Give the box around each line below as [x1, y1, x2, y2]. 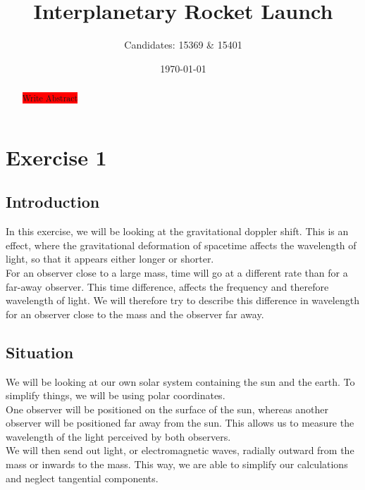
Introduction [6, 191, 100, 213]
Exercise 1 [6, 142, 107, 171]
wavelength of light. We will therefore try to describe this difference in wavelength [6, 293, 359, 308]
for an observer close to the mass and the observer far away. [6, 306, 264, 321]
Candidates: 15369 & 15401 [124, 37, 242, 52]
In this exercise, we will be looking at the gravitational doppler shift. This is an [6, 224, 349, 239]
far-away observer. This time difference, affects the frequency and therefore [6, 279, 329, 294]
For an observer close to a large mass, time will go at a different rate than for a [6, 265, 348, 279]
